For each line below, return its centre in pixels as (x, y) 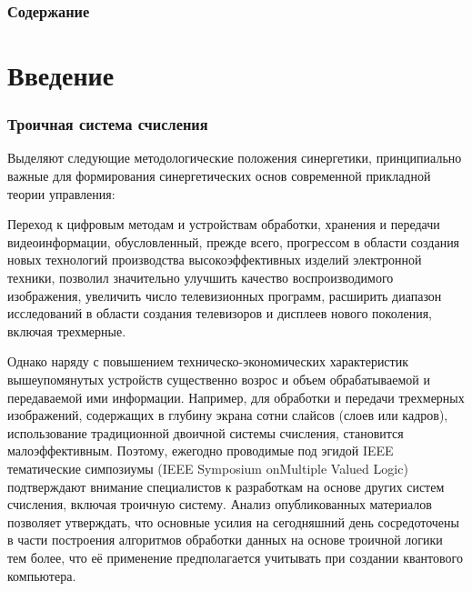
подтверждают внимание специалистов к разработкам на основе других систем (226, 486)
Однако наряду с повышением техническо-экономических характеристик (208, 361)
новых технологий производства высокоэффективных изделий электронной (215, 260)
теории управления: (61, 193)
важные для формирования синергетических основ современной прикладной (219, 176)
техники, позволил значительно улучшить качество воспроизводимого (201, 277)
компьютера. (42, 575)
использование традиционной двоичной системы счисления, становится (206, 432)
